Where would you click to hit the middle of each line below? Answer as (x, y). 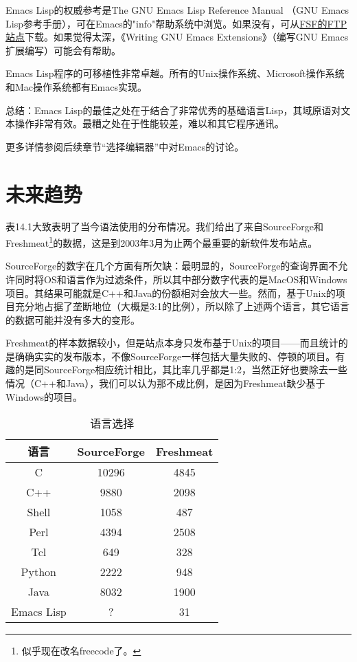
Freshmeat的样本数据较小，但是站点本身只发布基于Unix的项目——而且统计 (172, 343)
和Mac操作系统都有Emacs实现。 (76, 86)
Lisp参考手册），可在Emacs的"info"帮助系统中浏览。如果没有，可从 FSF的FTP (176, 23)
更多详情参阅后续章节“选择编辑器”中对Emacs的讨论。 (125, 146)
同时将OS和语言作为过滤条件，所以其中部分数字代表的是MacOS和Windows (181, 279)
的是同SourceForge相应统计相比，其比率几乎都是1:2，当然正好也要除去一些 (181, 369)
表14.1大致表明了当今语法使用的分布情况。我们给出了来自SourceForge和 (165, 227)
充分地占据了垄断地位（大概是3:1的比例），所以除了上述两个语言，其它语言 (182, 306)
